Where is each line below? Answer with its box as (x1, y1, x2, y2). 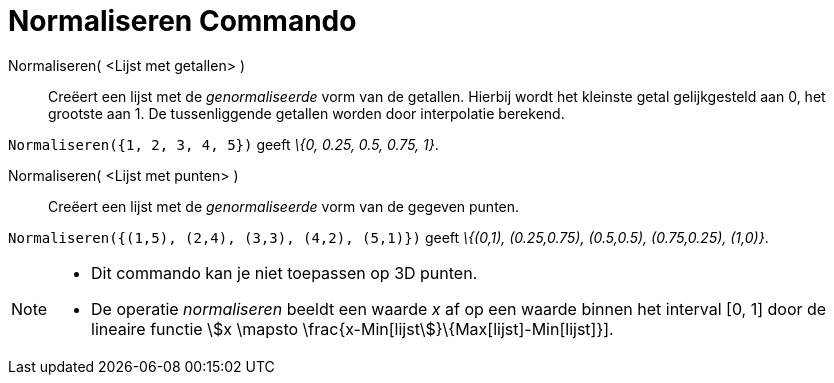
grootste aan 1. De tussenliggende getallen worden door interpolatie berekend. (48, 104, 565, 122)
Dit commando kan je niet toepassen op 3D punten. (91, 262, 478, 283)
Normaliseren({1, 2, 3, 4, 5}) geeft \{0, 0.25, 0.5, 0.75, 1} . (8, 135, 439, 153)
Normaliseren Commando (8, 4, 357, 38)
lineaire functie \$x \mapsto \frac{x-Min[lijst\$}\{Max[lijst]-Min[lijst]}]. (91, 318, 614, 339)
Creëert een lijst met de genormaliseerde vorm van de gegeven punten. (48, 197, 520, 215)
